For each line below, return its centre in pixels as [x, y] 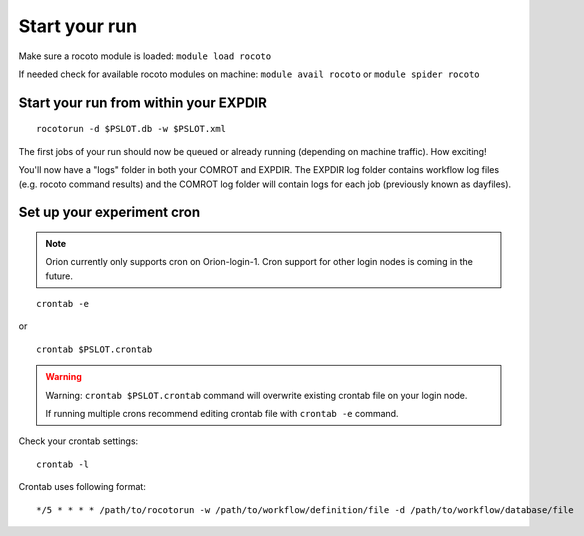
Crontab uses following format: [82, 487]
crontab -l [63, 464]
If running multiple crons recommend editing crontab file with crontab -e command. [222, 414]
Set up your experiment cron [109, 212]
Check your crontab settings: [78, 441]
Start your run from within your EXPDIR [142, 102]
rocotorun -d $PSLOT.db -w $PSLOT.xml [131, 129]
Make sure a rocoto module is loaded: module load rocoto [145, 56]
